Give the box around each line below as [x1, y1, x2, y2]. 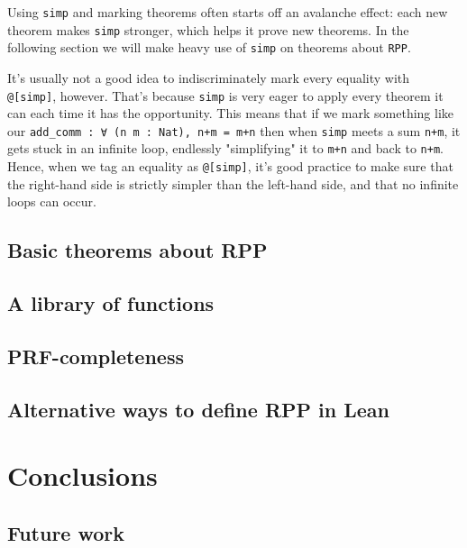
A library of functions [7, 289, 215, 317]
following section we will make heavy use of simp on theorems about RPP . [7, 38, 411, 57]
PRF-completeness [7, 342, 184, 370]
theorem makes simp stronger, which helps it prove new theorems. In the [7, 20, 409, 39]
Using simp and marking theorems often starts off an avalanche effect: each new [7, 3, 448, 21]
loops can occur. [7, 192, 96, 211]
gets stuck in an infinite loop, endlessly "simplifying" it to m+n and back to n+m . [7, 139, 444, 158]
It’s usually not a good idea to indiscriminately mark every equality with [7, 68, 410, 87]
